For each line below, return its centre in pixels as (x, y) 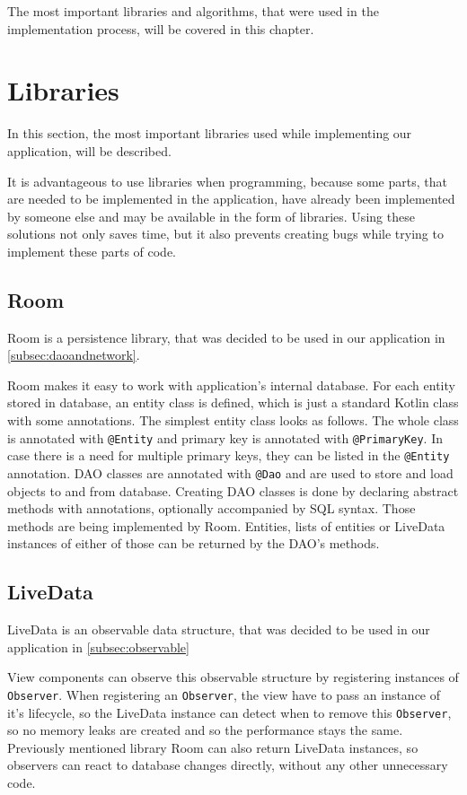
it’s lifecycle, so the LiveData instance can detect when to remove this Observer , (229, 712)
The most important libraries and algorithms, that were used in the (193, 11)
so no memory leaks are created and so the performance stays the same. (205, 730)
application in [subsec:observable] (98, 646)
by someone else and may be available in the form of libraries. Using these (211, 216)
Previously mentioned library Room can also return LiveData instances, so (213, 747)
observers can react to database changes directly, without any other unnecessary (228, 765)
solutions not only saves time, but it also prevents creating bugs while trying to (225, 234)
